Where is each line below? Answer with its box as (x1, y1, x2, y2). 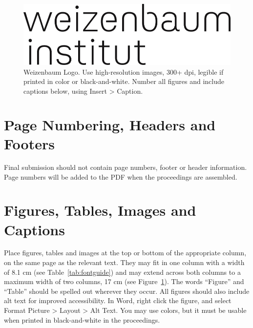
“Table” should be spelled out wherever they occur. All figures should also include (4, 286, 250, 296)
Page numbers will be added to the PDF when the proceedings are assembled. (4, 171, 237, 182)
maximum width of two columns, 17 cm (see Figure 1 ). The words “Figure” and (4, 276, 244, 287)
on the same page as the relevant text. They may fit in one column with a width (4, 257, 245, 267)
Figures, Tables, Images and (4, 200, 196, 220)
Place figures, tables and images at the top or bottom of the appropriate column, (4, 247, 247, 258)
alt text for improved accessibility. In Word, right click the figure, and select (4, 295, 232, 306)
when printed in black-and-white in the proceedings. (4, 314, 160, 325)
